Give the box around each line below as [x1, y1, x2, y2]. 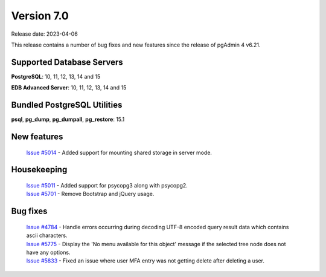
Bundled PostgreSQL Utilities [11, 100, 123, 110]
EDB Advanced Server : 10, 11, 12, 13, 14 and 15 [11, 84, 127, 91]
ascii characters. [26, 232, 68, 239]
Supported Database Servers [11, 57, 123, 67]
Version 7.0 [11, 9, 69, 22]
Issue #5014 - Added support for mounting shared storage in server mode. [26, 149, 213, 156]
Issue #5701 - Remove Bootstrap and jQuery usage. [26, 191, 155, 198]
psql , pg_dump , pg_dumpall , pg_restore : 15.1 [11, 116, 125, 123]
